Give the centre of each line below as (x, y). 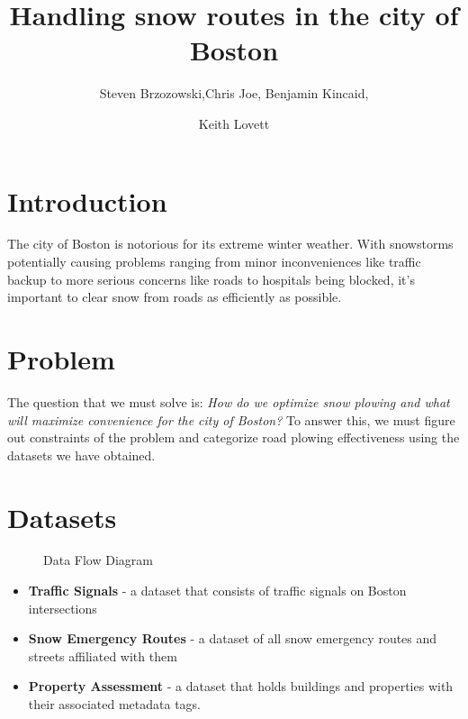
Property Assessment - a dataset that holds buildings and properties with (241, 686)
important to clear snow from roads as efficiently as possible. (175, 297)
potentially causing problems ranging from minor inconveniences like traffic (214, 262)
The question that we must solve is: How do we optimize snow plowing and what (229, 401)
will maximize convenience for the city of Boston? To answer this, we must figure (231, 419)
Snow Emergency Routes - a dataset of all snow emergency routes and (233, 638)
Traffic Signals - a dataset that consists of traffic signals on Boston (217, 591)
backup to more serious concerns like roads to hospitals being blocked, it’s (211, 279)
